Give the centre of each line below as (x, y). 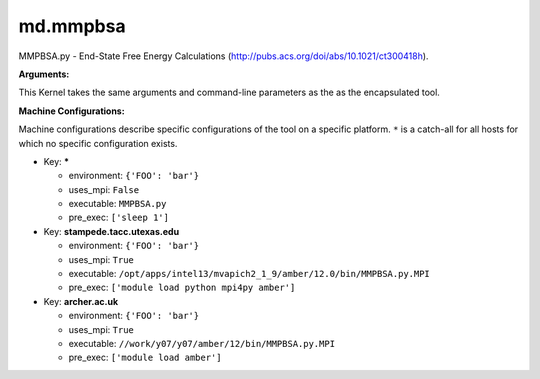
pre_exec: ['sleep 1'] (119, 217)
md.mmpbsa (72, 26)
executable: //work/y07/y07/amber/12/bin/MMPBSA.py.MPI (201, 343)
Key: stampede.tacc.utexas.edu (111, 231)
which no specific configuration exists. (98, 143)
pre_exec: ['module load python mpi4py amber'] (182, 287)
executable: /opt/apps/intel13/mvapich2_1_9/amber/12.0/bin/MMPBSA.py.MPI (249, 274)
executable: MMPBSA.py (117, 204)
